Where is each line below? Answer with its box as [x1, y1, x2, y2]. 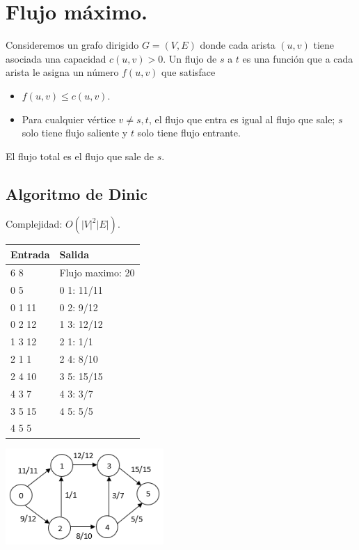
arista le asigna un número [6, 65, 119, 79]
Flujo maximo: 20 [59, 265, 135, 279]
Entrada [10, 246, 50, 261]
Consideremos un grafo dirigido [6, 38, 139, 52]
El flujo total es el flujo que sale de [6, 148, 154, 163]
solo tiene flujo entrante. [137, 125, 241, 140]
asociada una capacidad [6, 51, 106, 65]
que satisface [161, 65, 216, 79]
